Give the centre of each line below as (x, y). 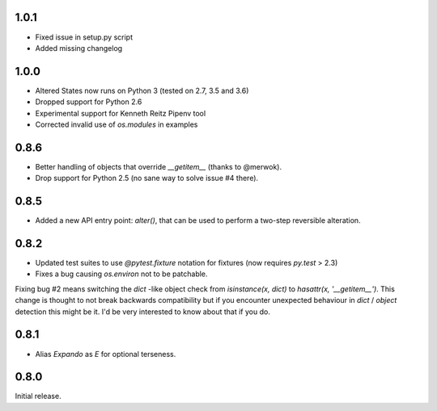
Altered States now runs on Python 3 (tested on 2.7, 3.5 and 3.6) (142, 90)
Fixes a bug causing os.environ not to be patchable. (121, 274)
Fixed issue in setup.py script (84, 37)
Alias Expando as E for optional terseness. (106, 354)
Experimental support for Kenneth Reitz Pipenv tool (121, 113)
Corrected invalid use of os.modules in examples (117, 124)
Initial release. (38, 396)
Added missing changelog (79, 48)
